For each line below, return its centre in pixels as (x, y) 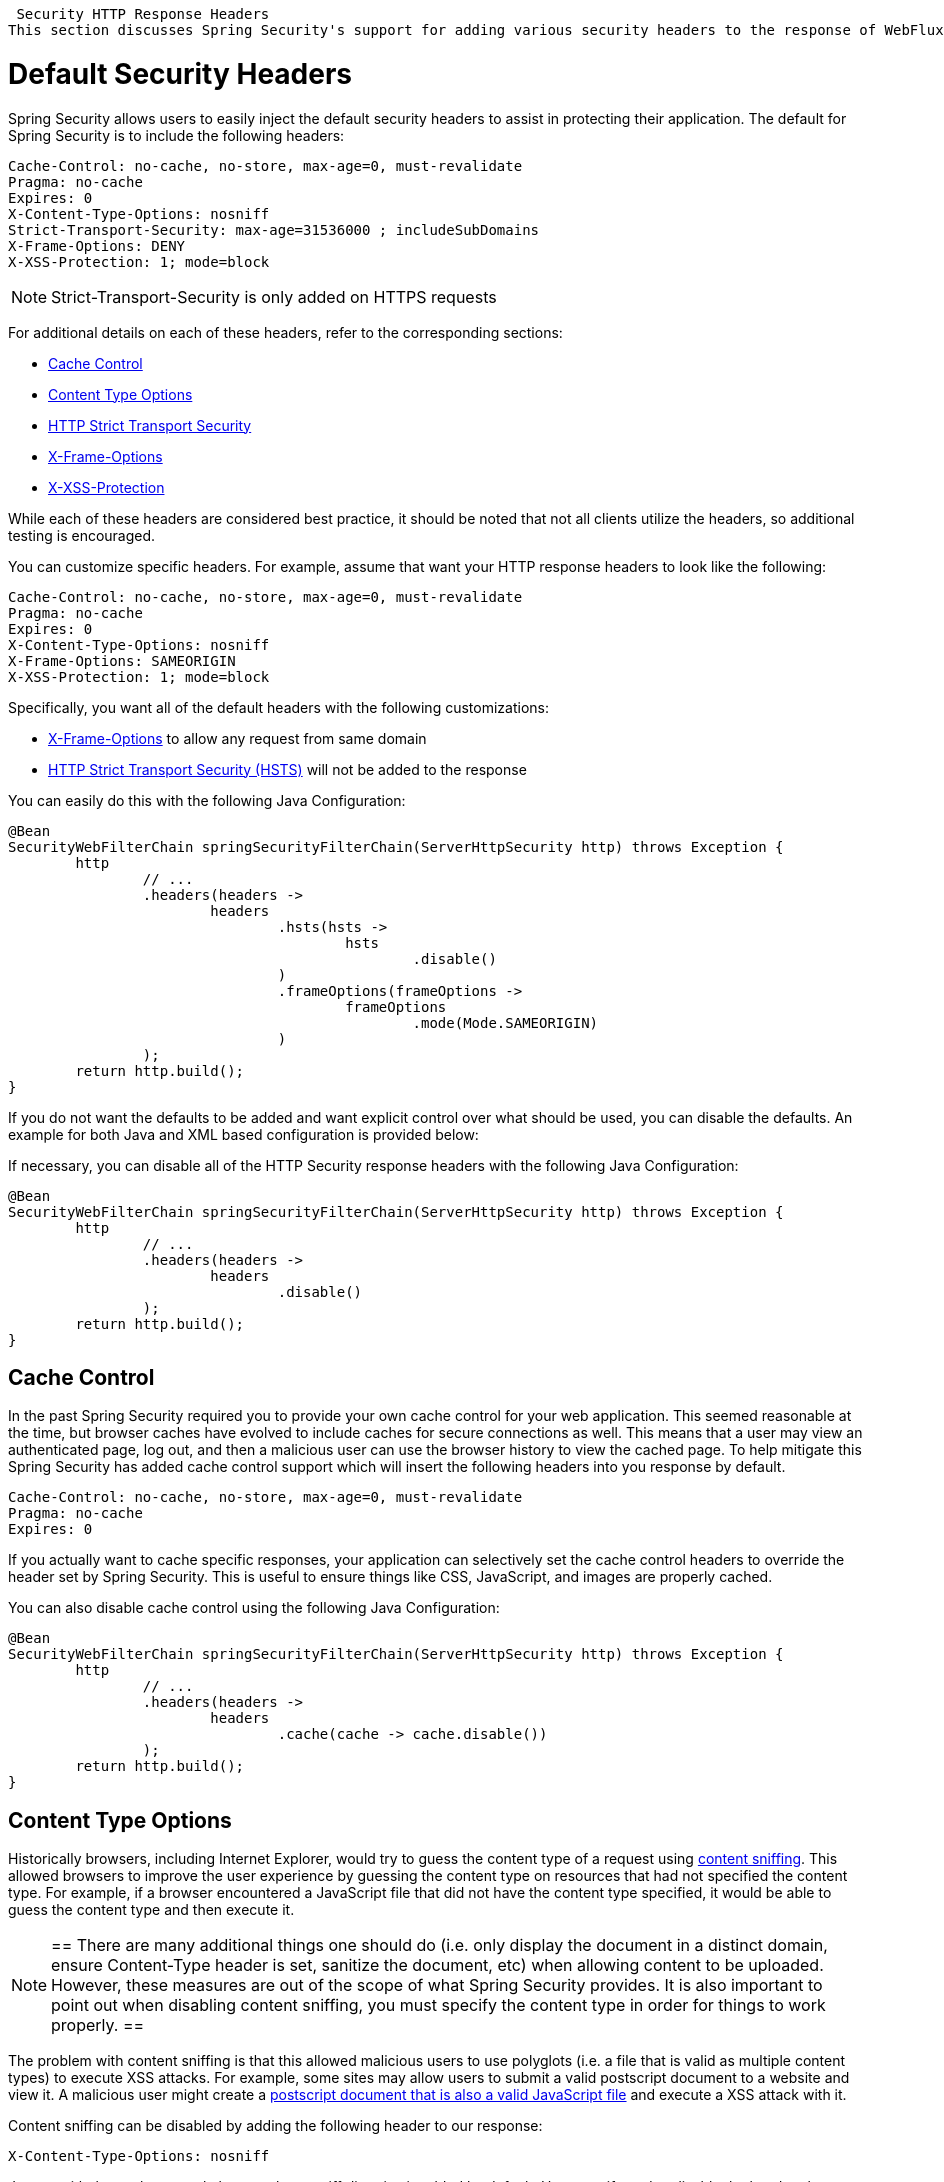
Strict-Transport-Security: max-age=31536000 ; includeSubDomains (274, 229)
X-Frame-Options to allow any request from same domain (237, 738)
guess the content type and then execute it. (151, 1910)
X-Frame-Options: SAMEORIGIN (122, 660)
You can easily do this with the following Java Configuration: (207, 800)
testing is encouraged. (82, 535)
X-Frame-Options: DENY (97, 245)
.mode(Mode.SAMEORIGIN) (505, 1022)
